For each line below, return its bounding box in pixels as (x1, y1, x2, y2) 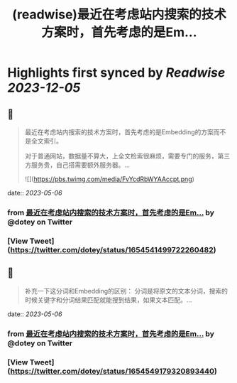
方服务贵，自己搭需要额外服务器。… (24, 161, 130, 169)
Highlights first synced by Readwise (7, 65, 226, 81)
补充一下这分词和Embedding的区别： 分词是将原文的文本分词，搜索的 (24, 286, 228, 295)
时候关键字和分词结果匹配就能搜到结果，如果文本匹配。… (24, 296, 192, 304)
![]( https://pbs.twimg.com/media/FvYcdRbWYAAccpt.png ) (24, 175, 195, 183)
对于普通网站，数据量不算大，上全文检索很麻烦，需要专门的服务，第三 (24, 152, 231, 160)
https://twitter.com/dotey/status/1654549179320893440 (10, 366, 215, 376)
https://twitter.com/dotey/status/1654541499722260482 (10, 244, 214, 254)
